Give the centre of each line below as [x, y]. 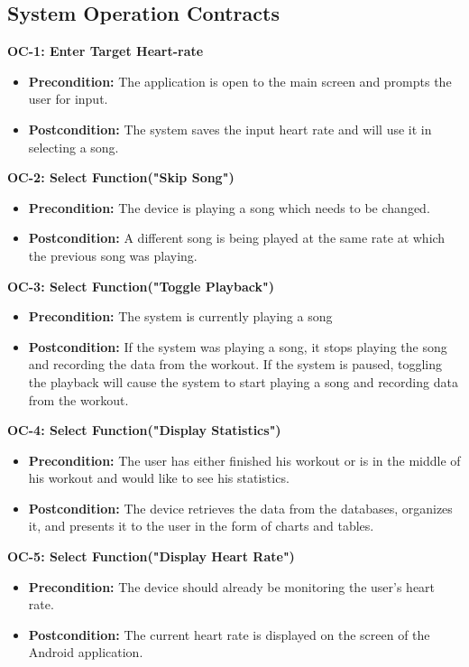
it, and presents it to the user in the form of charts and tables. [201, 526]
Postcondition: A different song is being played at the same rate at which [237, 238]
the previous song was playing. [113, 255]
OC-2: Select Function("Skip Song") [121, 177]
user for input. [68, 99]
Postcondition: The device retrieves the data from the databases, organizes [240, 508]
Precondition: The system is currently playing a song [180, 316]
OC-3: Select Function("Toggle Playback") [141, 286]
